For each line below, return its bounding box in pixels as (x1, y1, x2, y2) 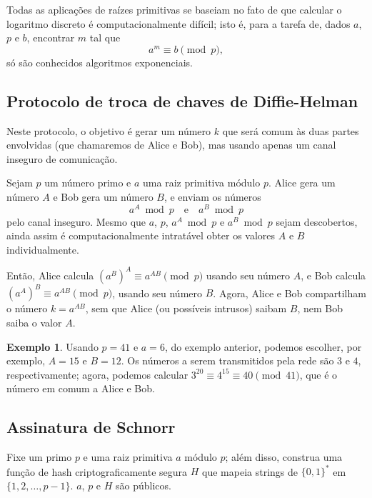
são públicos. (116, 477, 171, 492)
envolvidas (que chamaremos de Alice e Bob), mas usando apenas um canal (6, 137, 336, 152)
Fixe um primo (6, 449, 72, 464)
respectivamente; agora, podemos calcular (6, 367, 188, 382)
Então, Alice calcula (6, 267, 94, 282)
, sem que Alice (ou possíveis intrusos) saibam (85, 301, 287, 316)
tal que (89, 30, 121, 45)
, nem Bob (297, 301, 343, 316)
